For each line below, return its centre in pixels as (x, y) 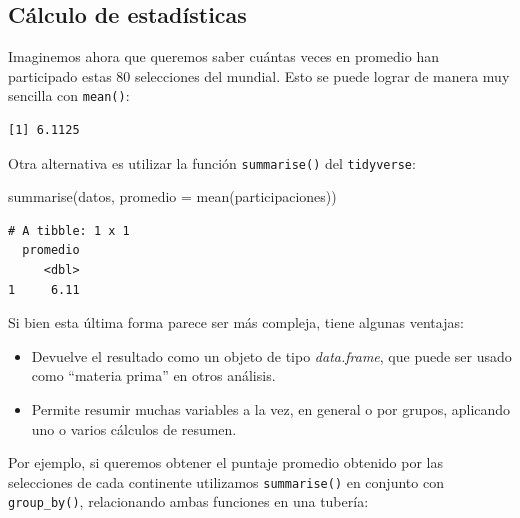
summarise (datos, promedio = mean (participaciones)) (172, 196)
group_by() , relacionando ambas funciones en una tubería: (188, 501)
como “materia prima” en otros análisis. (153, 375)
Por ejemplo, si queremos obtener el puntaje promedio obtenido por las (226, 462)
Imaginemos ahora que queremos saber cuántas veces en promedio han (223, 56)
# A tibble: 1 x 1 (69, 230)
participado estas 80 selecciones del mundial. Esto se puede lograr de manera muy (259, 75)
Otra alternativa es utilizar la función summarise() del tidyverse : (212, 162)
